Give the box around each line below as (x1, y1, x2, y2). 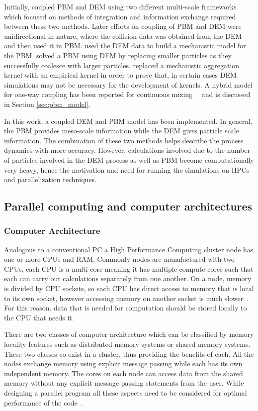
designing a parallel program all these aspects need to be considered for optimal (4, 388, 247, 398)
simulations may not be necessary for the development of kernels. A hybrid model (4, 79, 253, 90)
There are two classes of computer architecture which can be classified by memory (4, 329, 254, 339)
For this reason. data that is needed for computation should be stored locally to (4, 303, 247, 313)
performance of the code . (4, 397, 83, 408)
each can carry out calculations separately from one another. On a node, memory (4, 273, 252, 284)
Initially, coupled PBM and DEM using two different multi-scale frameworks (4, 1, 237, 11)
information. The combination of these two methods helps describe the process (4, 135, 244, 145)
